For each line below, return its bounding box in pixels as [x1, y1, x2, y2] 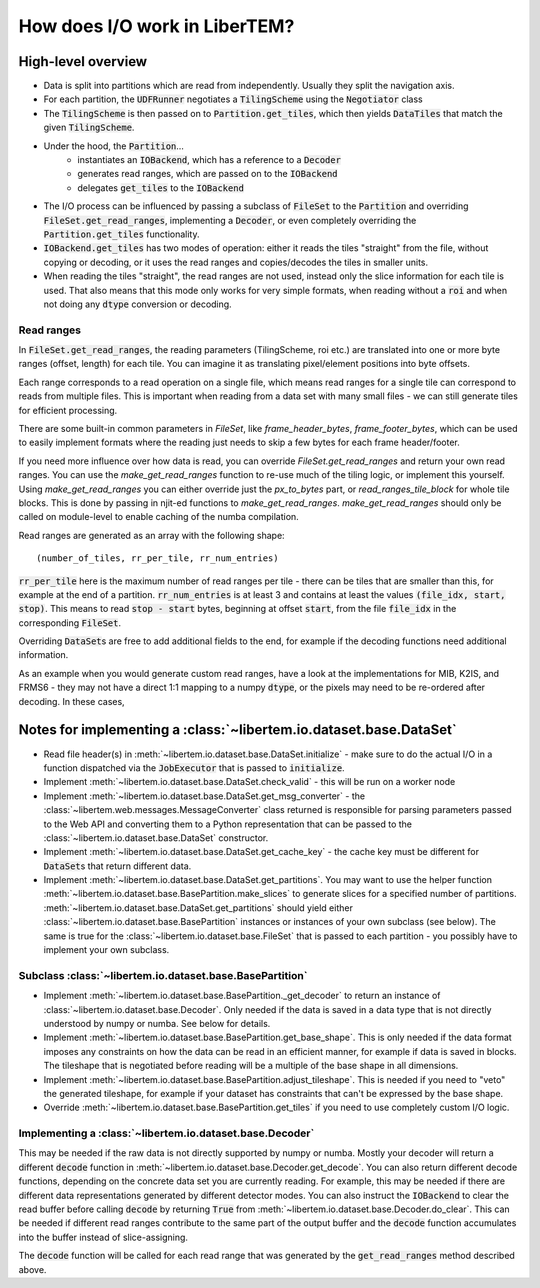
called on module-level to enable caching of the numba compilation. [18, 511, 299, 523]
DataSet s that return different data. [43, 860, 192, 872]
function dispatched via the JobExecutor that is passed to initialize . [43, 761, 345, 774]
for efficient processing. [18, 404, 118, 416]
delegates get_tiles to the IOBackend [77, 181, 245, 194]
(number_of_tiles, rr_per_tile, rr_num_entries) [36, 553, 279, 564]
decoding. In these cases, [18, 695, 125, 707]
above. [18, 1263, 47, 1275]
